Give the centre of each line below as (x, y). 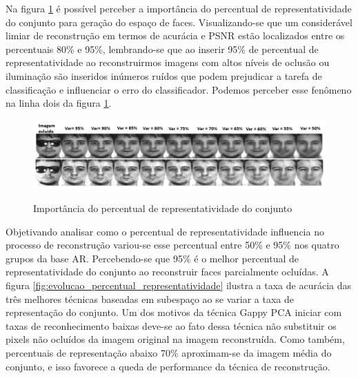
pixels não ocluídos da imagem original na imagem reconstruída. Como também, (175, 339)
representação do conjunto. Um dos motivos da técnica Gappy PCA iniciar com (174, 312)
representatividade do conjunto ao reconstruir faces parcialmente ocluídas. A (167, 272)
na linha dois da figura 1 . (59, 103)
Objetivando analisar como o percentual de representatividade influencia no (165, 231)
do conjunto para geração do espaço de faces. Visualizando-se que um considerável (179, 22)
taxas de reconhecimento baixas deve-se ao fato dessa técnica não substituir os (171, 325)
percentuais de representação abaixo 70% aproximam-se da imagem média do (169, 352)
